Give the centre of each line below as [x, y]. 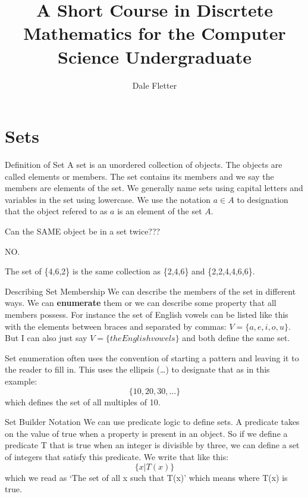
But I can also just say [46, 338]
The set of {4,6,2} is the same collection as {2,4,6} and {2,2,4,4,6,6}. [130, 271]
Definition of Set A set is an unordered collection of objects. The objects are [144, 165]
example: [21, 381]
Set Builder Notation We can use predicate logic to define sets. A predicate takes [152, 422]
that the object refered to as [56, 211]
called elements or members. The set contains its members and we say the [139, 176]
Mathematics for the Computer [155, 33]
